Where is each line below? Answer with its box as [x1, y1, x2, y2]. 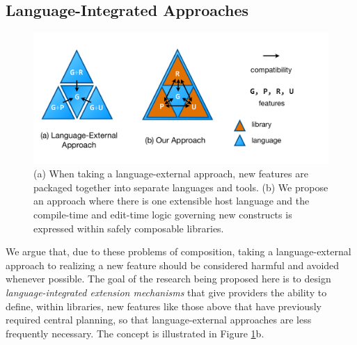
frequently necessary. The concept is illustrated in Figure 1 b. [6, 326, 264, 340]
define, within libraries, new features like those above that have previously [6, 298, 322, 313]
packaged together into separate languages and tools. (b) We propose [33, 179, 328, 194]
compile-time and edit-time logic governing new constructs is [33, 207, 292, 221]
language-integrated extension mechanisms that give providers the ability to [6, 284, 327, 299]
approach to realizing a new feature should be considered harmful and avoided [6, 257, 340, 272]
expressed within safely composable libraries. [33, 220, 224, 235]
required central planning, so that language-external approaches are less [6, 312, 312, 327]
